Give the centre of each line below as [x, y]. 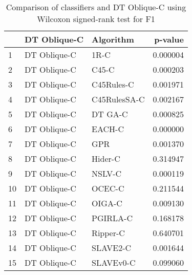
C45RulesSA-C [118, 99]
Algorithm [113, 39]
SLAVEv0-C [114, 262]
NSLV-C [107, 173]
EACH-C [108, 129]
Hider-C [106, 158]
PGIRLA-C [112, 218]
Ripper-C [108, 233]
